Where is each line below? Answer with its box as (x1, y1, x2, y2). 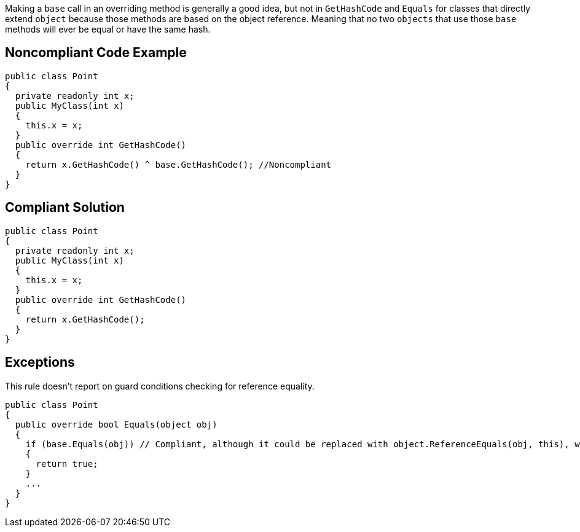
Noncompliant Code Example (5, 45, 187, 61)
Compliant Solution (5, 200, 125, 216)
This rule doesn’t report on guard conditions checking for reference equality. (5, 380, 315, 391)
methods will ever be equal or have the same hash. (5, 24, 211, 34)
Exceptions (5, 354, 75, 370)
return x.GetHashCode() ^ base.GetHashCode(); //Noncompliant (25, 159, 332, 170)
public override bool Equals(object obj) (15, 419, 217, 429)
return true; (36, 458, 98, 469)
